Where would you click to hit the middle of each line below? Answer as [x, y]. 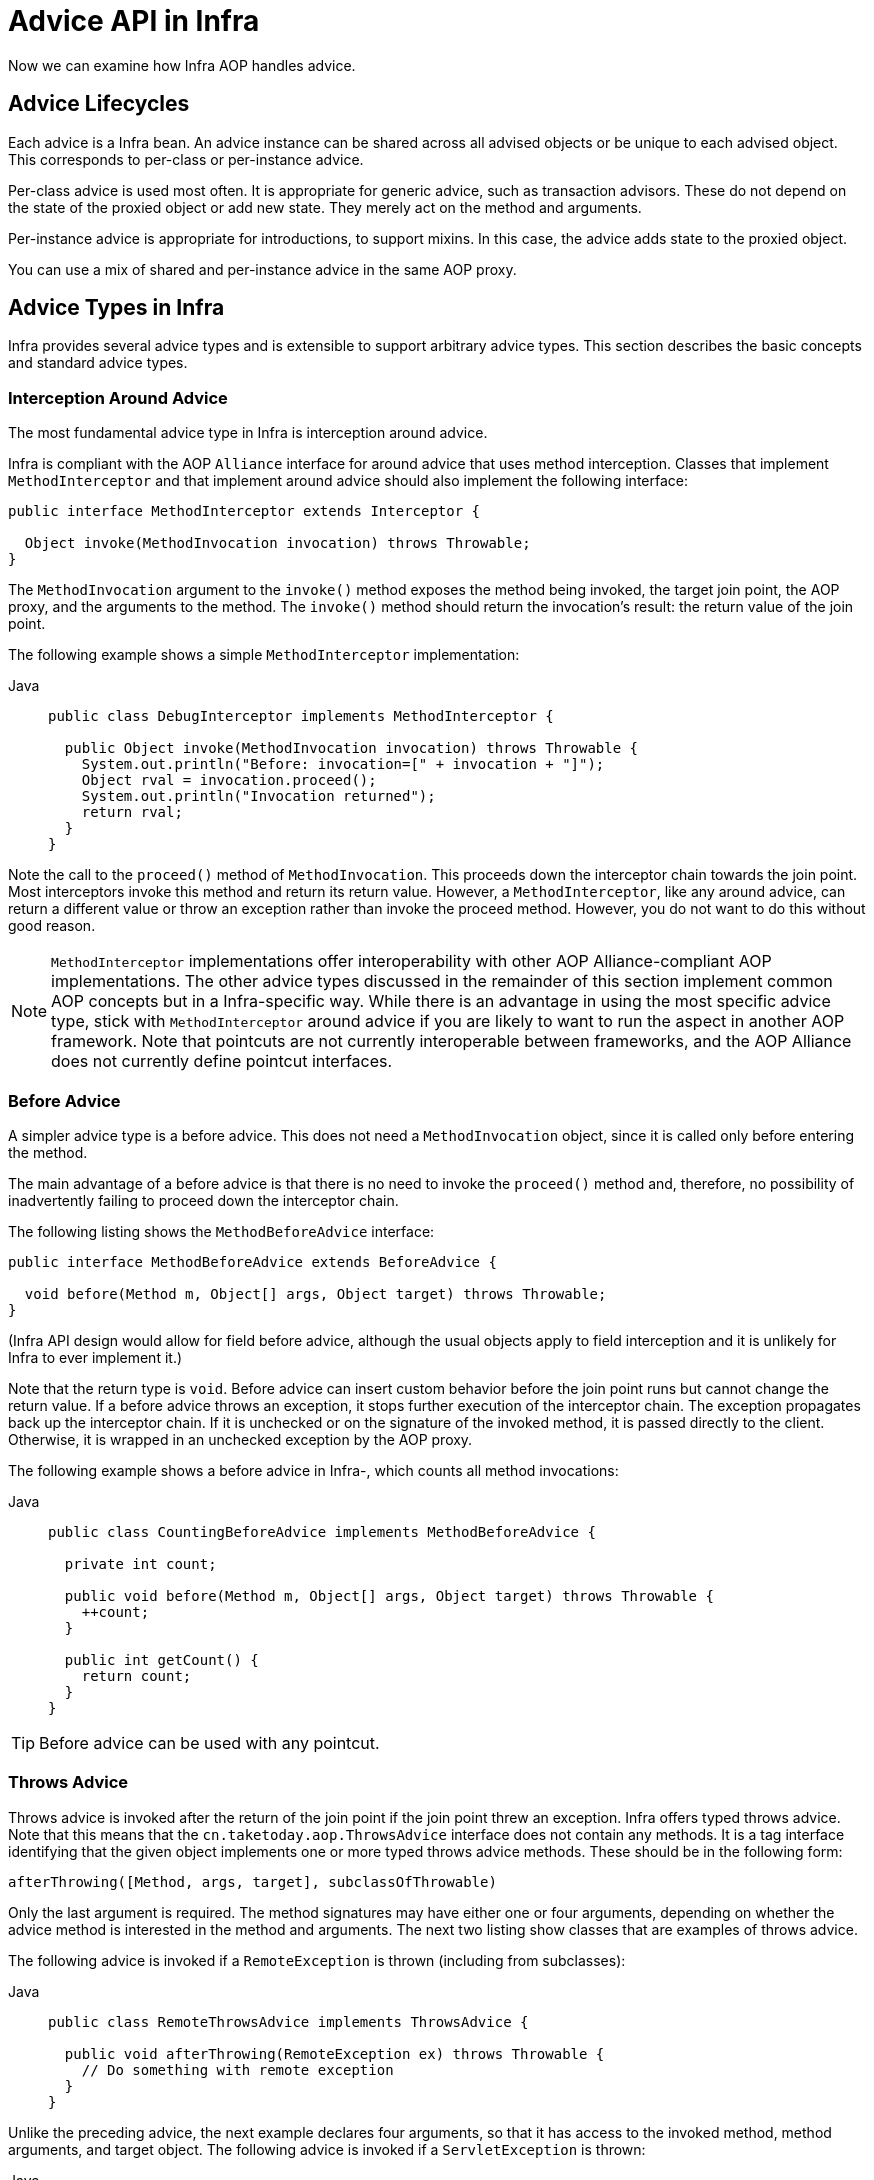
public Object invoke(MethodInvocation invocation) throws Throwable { [351, 748]
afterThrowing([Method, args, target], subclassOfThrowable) [252, 1881]
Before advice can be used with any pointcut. [209, 1742]
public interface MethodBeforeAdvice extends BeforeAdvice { [252, 1261]
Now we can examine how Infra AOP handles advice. [182, 65]
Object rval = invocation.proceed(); [229, 780]
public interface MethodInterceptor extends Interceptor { [244, 511]
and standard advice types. [98, 363]
